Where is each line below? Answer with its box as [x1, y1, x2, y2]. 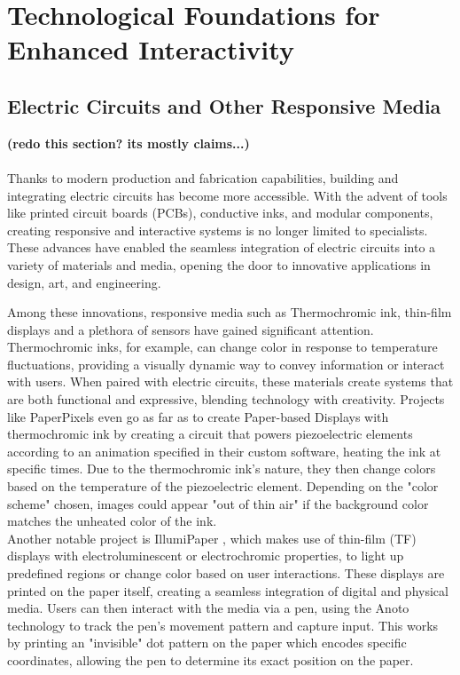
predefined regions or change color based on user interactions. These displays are [7, 564, 445, 583]
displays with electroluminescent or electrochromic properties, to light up [7, 546, 404, 565]
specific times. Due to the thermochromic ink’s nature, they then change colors [7, 459, 436, 478]
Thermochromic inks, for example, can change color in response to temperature [7, 337, 438, 356]
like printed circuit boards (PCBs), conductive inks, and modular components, [7, 203, 433, 222]
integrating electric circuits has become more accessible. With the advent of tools [7, 186, 448, 204]
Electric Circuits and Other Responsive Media [7, 91, 441, 119]
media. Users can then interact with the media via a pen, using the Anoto [7, 599, 409, 617]
